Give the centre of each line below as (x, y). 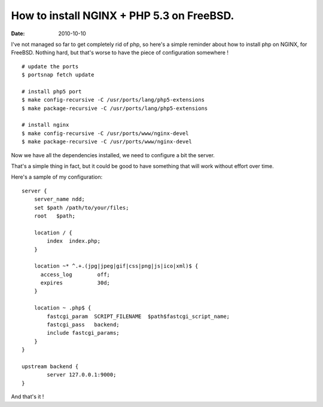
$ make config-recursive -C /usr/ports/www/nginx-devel (105, 133)
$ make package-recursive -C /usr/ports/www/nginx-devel (107, 142)
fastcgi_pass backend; (83, 325)
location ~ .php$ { (63, 308)
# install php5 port (52, 91)
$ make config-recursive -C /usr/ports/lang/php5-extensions (113, 100)
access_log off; (75, 274)
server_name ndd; (59, 199)
